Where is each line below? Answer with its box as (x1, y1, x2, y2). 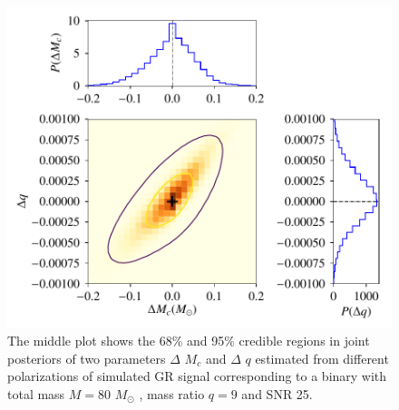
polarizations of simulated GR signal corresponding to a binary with (7, 366, 387, 386)
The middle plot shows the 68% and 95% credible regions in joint (7, 330, 370, 349)
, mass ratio (139, 384, 205, 403)
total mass (7, 384, 65, 403)
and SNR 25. (241, 384, 313, 403)
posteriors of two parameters (7, 348, 166, 367)
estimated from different (255, 348, 389, 367)
